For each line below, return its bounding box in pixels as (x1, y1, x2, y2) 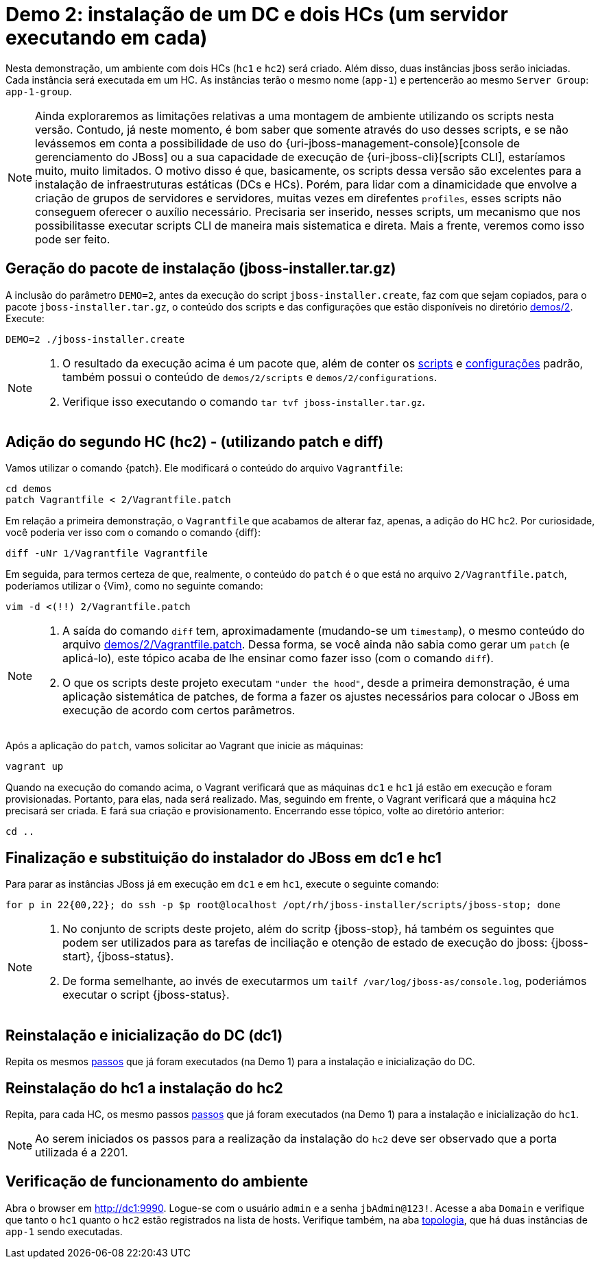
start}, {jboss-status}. (62, 949, 174, 964)
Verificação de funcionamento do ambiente (5, 1173, 309, 1191)
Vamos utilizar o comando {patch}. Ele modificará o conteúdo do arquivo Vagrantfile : (5, 462, 403, 474)
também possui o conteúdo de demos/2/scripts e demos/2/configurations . (62, 369, 437, 384)
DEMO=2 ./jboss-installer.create (5, 333, 185, 345)
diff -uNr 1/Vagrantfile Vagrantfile (5, 548, 208, 559)
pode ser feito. (35, 232, 110, 246)
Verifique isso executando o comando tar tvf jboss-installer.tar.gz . (62, 394, 425, 409)
